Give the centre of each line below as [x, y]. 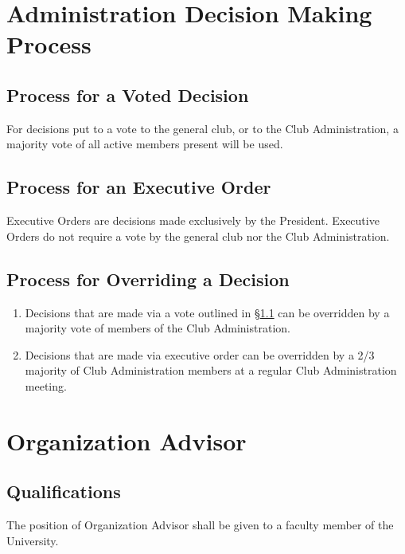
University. [33, 540]
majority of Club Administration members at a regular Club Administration [211, 370]
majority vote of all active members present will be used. [145, 144]
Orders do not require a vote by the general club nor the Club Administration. [198, 236]
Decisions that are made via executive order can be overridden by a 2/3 [200, 354]
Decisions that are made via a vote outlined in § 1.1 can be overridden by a [207, 312]
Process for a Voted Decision [128, 94]
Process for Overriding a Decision [148, 279]
